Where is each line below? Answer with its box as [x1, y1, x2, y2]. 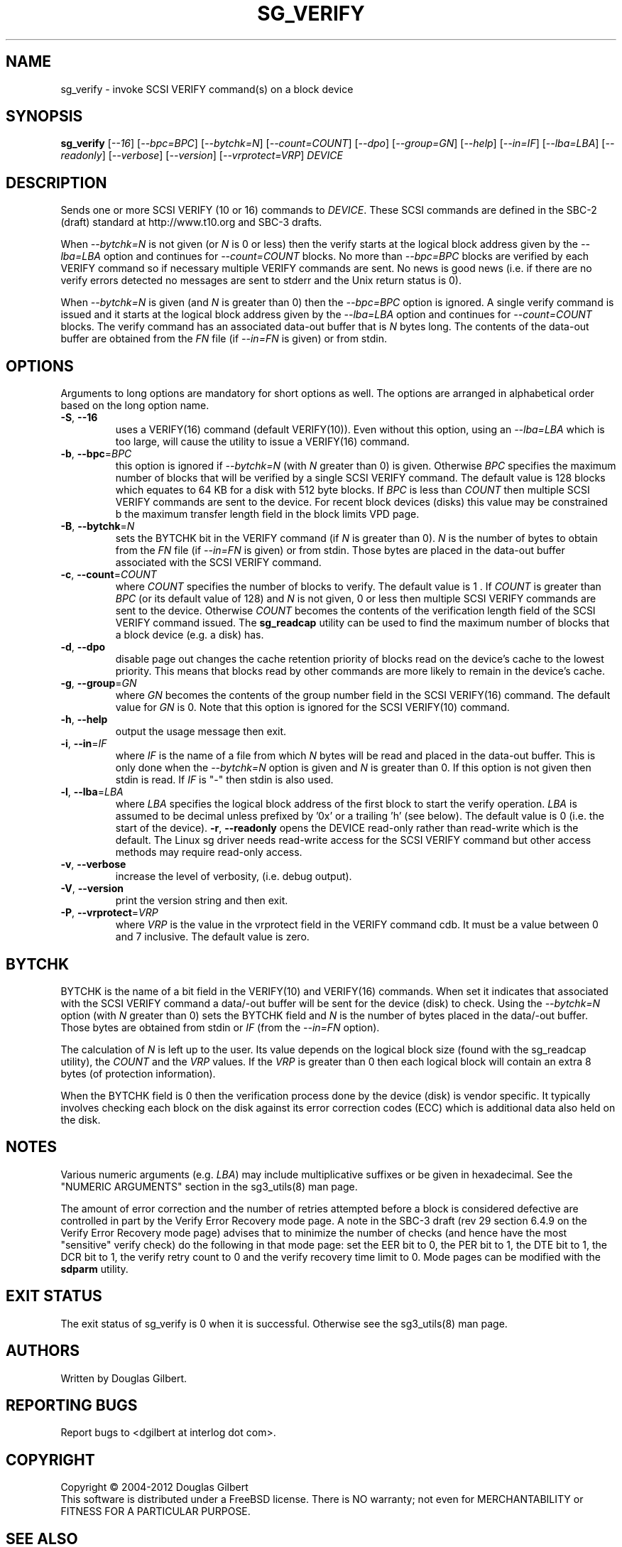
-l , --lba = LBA [60, 786, 124, 798]
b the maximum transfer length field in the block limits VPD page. [115, 508, 420, 521]
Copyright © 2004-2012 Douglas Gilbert [60, 1481, 249, 1494]
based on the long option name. [60, 399, 209, 412]
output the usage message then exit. [115, 725, 287, 738]
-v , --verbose [60, 858, 126, 871]
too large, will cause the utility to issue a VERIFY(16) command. [115, 435, 410, 448]
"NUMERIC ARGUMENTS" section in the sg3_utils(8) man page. [60, 1180, 358, 1193]
